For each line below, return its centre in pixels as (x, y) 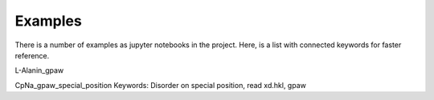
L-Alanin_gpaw (39, 70)
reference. (32, 55)
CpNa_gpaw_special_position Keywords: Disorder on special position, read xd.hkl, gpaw (161, 85)
